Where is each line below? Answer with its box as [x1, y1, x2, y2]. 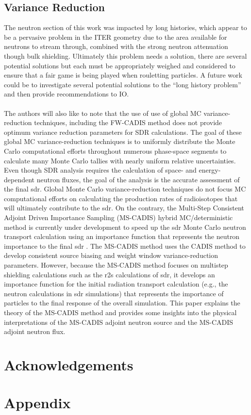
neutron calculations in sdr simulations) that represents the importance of [4, 288, 224, 298]
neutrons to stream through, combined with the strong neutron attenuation [4, 41, 228, 51]
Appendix [4, 393, 71, 413]
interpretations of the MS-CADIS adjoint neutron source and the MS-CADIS [4, 317, 234, 327]
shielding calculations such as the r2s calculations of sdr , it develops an [4, 269, 215, 279]
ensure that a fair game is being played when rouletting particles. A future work [4, 70, 242, 80]
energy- [199, 165, 221, 175]
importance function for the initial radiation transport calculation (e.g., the [4, 279, 228, 289]
